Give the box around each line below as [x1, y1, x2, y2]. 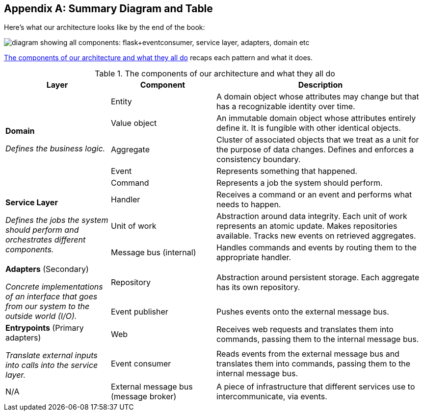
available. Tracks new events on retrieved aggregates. [216, 231, 416, 241]
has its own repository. [216, 282, 300, 293]
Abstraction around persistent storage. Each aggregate [216, 272, 420, 283]
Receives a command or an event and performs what [216, 190, 412, 200]
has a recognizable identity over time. [216, 101, 355, 112]
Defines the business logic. [5, 144, 106, 154]
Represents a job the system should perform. [216, 178, 383, 188]
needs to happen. [216, 199, 281, 210]
